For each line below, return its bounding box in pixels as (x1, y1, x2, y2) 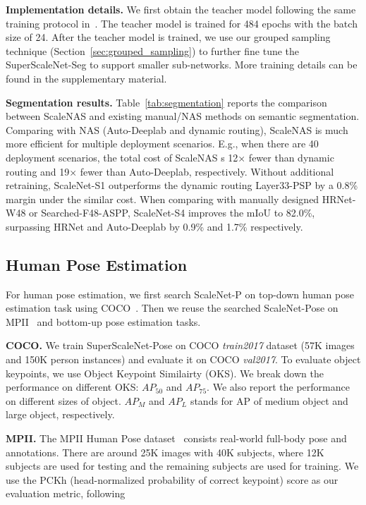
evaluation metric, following (6, 486, 126, 501)
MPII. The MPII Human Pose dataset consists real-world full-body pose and (6, 431, 347, 446)
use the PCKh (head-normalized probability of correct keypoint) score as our (6, 472, 338, 487)
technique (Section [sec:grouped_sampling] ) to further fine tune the (6, 43, 300, 58)
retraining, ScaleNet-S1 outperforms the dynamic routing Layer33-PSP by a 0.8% (6, 178, 358, 193)
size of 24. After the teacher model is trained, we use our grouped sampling (6, 30, 331, 44)
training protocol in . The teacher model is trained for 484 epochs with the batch (6, 16, 358, 30)
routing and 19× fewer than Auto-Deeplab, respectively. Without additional (6, 164, 334, 178)
